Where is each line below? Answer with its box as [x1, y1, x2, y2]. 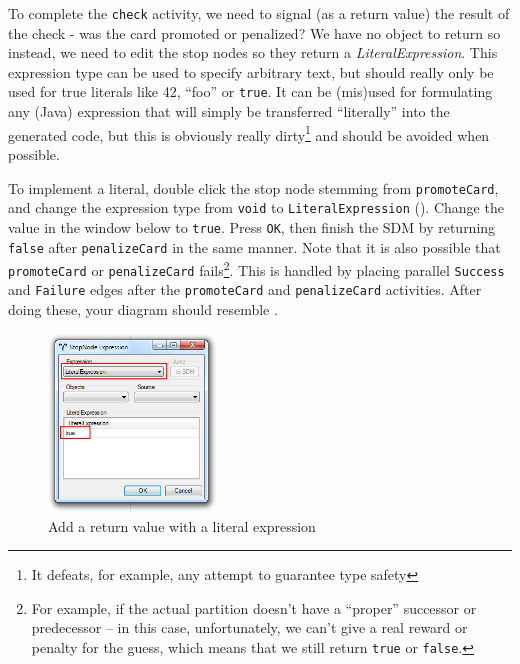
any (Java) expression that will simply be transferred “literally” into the [8, 101, 450, 122]
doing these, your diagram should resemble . [8, 299, 278, 320]
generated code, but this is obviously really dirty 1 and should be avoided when [8, 121, 490, 145]
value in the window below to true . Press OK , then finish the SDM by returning [8, 216, 496, 237]
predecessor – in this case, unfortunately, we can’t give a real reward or [31, 617, 468, 638]
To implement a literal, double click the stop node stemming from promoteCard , [8, 177, 499, 198]
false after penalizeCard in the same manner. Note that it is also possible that [8, 236, 501, 257]
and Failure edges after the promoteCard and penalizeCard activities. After [8, 279, 482, 300]
